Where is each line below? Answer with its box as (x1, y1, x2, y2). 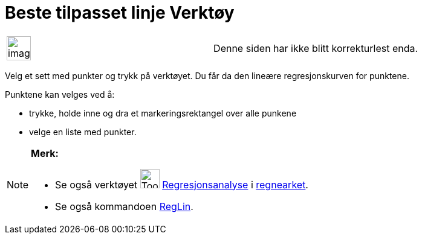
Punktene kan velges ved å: (5, 89, 115, 100)
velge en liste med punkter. (29, 126, 137, 137)
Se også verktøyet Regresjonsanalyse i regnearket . (55, 178, 308, 191)
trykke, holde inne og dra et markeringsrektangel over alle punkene (29, 107, 297, 118)
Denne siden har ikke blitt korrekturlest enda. (213, 42, 418, 54)
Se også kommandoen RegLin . (55, 200, 193, 212)
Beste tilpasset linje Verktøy (5, 2, 235, 23)
